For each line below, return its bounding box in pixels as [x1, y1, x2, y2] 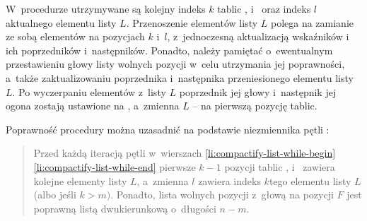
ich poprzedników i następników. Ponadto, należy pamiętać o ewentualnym [6, 42, 333, 57]
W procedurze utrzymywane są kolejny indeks [6, 1, 206, 16]
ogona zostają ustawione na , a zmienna [6, 98, 180, 113]
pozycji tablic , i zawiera [224, 159, 335, 174]
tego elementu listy [269, 173, 351, 188]
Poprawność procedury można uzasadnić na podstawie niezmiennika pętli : [6, 121, 330, 136]
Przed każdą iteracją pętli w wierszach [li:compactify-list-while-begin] [33, 145, 336, 160]
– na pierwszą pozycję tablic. [192, 98, 318, 113]
